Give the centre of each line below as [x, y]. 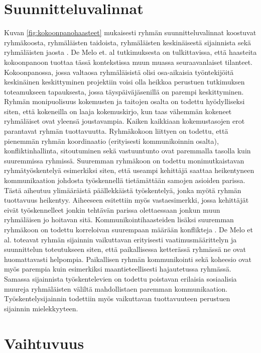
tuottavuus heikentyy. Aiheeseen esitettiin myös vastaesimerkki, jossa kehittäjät [126, 200]
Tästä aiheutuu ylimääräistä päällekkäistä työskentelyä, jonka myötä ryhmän [123, 190]
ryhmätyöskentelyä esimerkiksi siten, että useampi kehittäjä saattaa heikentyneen [129, 170]
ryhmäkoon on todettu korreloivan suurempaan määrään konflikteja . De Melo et [128, 229]
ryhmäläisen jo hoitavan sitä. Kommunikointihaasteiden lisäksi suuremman [119, 219]
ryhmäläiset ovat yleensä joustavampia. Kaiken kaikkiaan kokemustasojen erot [124, 121]
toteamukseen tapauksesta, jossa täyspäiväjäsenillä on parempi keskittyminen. [124, 91]
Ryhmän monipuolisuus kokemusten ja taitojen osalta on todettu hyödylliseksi [124, 101]
